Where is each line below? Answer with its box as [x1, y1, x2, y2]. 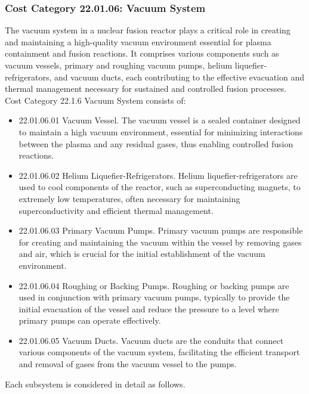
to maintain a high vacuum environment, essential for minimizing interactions [18, 125, 303, 138]
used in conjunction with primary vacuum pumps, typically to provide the [18, 291, 290, 303]
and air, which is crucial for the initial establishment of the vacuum [18, 247, 265, 260]
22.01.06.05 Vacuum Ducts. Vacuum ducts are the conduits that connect [18, 334, 284, 346]
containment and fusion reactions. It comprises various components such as [5, 47, 279, 60]
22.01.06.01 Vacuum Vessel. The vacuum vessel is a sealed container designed [18, 114, 301, 126]
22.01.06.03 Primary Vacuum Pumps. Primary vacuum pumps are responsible [18, 224, 303, 237]
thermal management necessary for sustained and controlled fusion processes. [5, 82, 287, 95]
